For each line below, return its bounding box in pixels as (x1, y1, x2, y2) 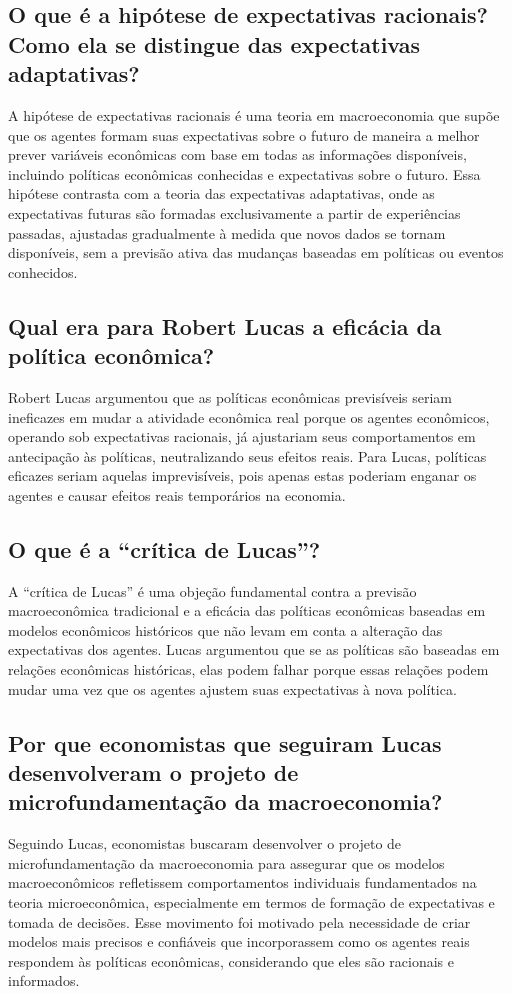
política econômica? (8, 340, 215, 371)
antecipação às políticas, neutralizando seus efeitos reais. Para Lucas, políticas (8, 445, 487, 466)
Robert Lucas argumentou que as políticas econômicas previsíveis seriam (8, 386, 452, 407)
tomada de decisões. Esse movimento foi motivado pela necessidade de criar (8, 911, 471, 932)
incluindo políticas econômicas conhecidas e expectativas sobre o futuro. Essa (8, 163, 481, 184)
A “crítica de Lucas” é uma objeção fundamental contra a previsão (8, 580, 417, 601)
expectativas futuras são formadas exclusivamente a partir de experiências (8, 202, 461, 223)
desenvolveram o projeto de (8, 757, 299, 788)
